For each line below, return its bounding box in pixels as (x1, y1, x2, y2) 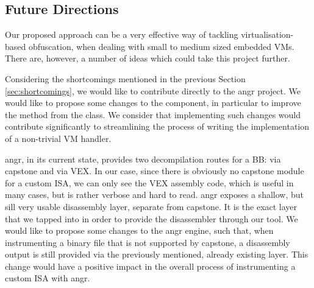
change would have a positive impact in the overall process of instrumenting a (5, 259, 296, 272)
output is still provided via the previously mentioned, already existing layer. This (5, 248, 309, 261)
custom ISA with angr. (5, 272, 90, 284)
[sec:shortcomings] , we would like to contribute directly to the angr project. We (5, 84, 301, 97)
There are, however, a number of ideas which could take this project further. (5, 52, 290, 65)
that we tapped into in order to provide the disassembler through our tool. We (5, 212, 298, 225)
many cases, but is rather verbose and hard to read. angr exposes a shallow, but (5, 188, 304, 201)
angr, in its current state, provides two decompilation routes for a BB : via (5, 152, 281, 165)
